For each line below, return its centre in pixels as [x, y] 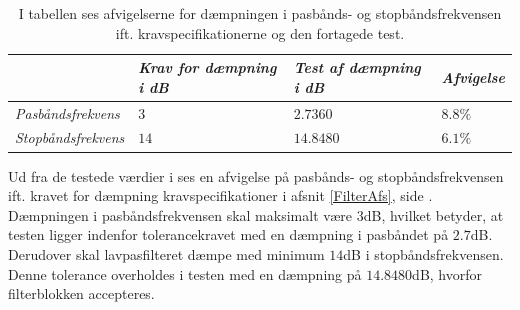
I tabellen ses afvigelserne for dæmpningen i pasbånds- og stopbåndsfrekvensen [260, 13]
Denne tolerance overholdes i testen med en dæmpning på [185, 273]
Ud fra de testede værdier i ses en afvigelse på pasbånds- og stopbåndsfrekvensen [256, 175]
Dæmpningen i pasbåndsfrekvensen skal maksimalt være [180, 214]
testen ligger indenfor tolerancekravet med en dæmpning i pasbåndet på [228, 234]
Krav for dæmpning [207, 67]
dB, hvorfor [447, 273]
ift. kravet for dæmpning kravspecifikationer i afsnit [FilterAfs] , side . [220, 195]
